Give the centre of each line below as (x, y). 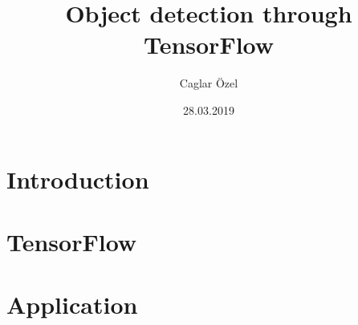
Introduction (78, 179)
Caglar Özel (209, 83)
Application (72, 305)
